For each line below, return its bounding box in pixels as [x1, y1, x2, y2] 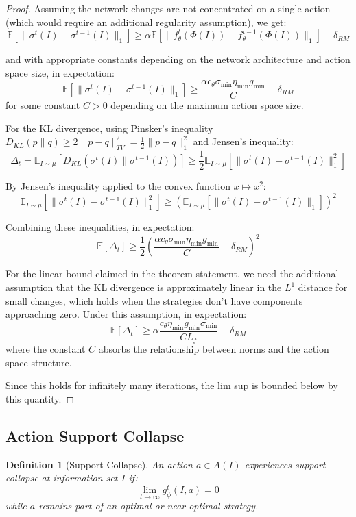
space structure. [5, 355, 72, 369]
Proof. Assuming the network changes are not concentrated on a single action [5, 1, 331, 15]
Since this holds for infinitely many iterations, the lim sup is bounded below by [5, 378, 338, 392]
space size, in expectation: [5, 65, 115, 79]
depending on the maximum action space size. [110, 98, 304, 112]
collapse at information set [5, 470, 118, 485]
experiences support [244, 457, 326, 471]
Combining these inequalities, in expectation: [5, 220, 195, 234]
